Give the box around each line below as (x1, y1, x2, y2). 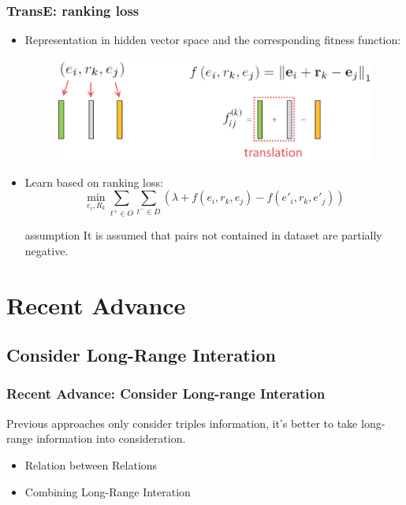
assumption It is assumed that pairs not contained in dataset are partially (24, 227, 382, 243)
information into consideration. (36, 430, 186, 447)
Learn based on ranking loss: (24, 173, 163, 190)
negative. (24, 242, 69, 258)
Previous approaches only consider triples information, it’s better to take (6, 414, 358, 431)
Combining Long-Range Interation (24, 483, 191, 499)
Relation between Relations (24, 456, 158, 473)
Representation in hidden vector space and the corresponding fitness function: (24, 32, 401, 48)
